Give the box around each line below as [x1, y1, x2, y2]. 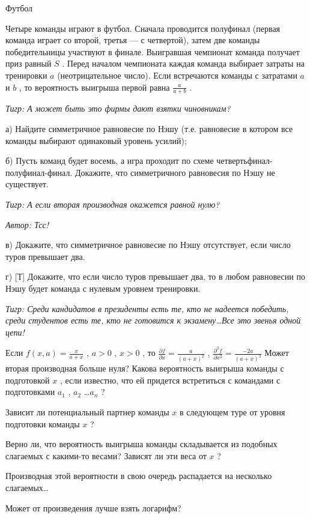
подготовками [5, 385, 55, 398]
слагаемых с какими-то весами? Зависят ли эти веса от [5, 449, 207, 462]
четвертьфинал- [216, 154, 273, 167]
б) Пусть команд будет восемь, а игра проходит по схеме [5, 154, 214, 167]
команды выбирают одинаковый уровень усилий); [5, 134, 187, 146]
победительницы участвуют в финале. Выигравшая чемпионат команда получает [5, 45, 300, 58]
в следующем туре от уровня [180, 406, 285, 418]
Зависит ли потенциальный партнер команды [5, 406, 169, 418]
